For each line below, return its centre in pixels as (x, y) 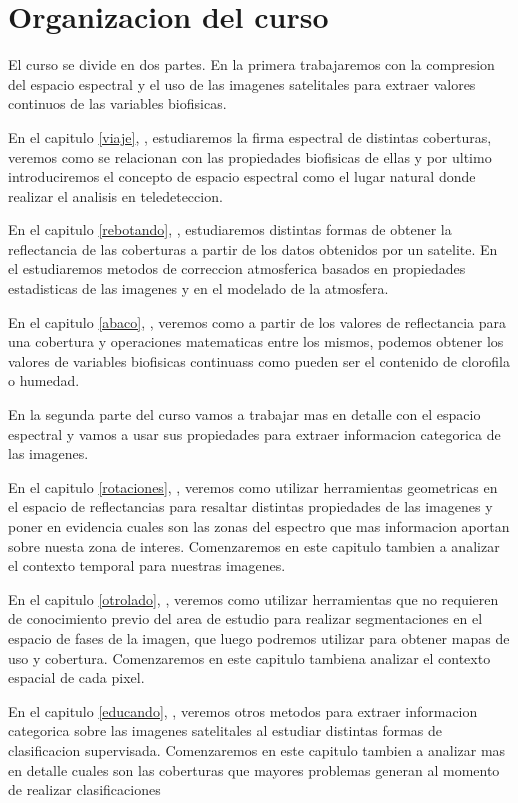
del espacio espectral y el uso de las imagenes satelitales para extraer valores (242, 83)
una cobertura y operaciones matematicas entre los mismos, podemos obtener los (256, 341)
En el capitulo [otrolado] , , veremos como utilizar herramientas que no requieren (253, 598)
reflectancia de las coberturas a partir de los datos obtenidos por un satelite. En (253, 248)
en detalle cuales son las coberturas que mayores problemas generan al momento (254, 769)
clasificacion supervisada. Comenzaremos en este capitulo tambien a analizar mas (257, 749)
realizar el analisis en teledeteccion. (115, 195)
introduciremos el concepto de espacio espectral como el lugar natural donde (242, 176)
